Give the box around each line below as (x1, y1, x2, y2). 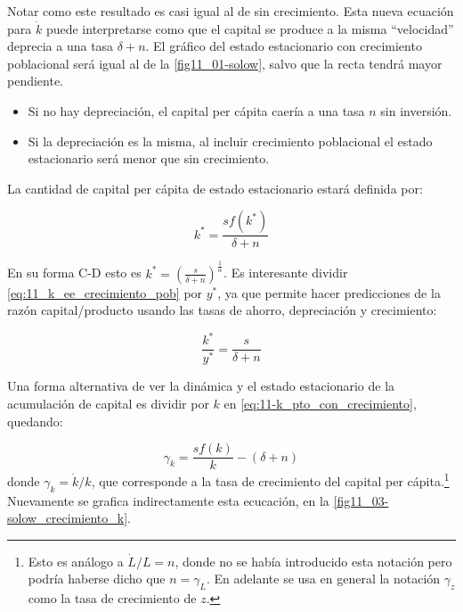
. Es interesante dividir (223, 263, 348, 282)
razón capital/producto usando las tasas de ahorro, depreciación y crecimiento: (7, 301, 437, 319)
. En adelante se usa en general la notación (207, 569, 441, 588)
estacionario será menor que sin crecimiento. (28, 149, 270, 168)
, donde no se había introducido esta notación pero (175, 551, 452, 570)
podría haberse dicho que (28, 569, 166, 588)
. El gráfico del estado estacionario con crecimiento (145, 37, 422, 55)
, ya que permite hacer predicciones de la (217, 283, 441, 302)
